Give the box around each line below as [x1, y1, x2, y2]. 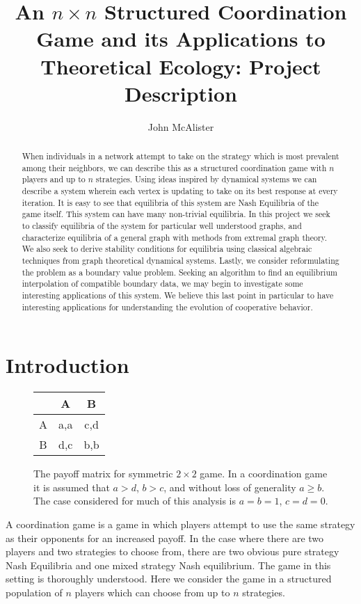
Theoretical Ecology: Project [40, 51, 321, 80]
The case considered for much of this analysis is [33, 493, 236, 508]
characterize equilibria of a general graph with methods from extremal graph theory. [22, 231, 328, 243]
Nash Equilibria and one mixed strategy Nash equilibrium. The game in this [6, 557, 331, 572]
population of [6, 585, 63, 599]
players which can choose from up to [74, 585, 230, 599]
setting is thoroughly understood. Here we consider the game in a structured [6, 571, 332, 586]
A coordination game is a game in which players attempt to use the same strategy [6, 516, 355, 531]
